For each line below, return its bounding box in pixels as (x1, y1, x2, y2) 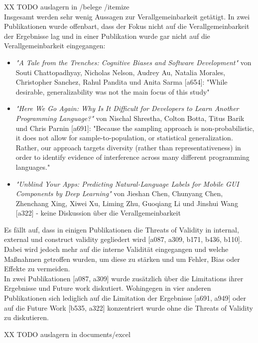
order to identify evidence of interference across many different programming (15, 152, 250, 162)
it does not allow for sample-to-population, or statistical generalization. (15, 132, 233, 143)
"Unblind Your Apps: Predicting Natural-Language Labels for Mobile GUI (15, 178, 239, 189)
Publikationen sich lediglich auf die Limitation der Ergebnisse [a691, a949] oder (4, 293, 246, 303)
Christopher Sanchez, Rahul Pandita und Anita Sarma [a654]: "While (15, 77, 228, 87)
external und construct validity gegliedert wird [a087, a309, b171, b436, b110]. (4, 234, 242, 244)
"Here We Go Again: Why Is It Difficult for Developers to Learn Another (15, 103, 239, 114)
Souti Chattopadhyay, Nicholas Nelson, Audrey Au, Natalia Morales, (15, 67, 226, 77)
